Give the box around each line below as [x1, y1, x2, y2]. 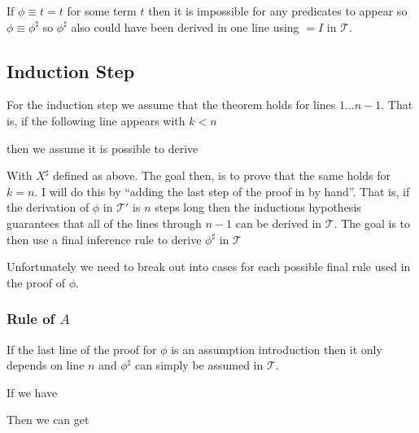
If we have [7, 383, 58, 400]
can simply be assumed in [134, 356, 264, 374]
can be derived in [235, 214, 322, 231]
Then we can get [7, 411, 89, 428]
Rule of [7, 308, 55, 329]
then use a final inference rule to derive [7, 230, 202, 247]
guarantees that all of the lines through [7, 214, 202, 231]
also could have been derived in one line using [71, 18, 299, 35]
